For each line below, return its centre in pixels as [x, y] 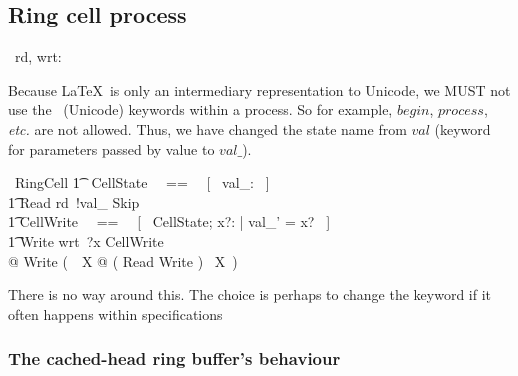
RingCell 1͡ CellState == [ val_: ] [142, 182]
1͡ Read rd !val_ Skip [74, 201]
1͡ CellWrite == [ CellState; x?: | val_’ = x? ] [169, 221]
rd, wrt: [38, 56]
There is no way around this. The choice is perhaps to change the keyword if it [250, 294]
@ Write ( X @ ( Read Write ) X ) [123, 260]
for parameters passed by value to [111, 148]
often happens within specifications [115, 313]
